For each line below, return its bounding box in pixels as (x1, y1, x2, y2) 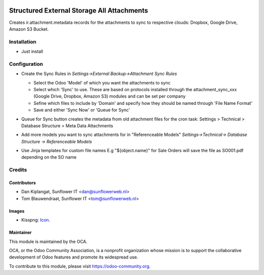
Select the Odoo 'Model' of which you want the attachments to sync (33, 79, 171, 85)
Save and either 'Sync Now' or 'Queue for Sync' (33, 107, 131, 113)
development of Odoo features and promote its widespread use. (9, 254, 138, 260)
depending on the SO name (21, 154, 77, 160)
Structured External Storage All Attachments (9, 6, 149, 15)
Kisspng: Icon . (21, 217, 50, 223)
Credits (9, 166, 27, 173)
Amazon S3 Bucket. (9, 26, 49, 32)
